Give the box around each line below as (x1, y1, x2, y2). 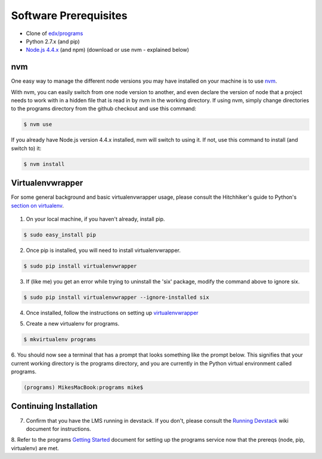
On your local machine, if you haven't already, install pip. (26, 216, 165, 223)
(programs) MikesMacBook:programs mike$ (23, 384, 143, 391)
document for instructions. (26, 425, 92, 432)
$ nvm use (23, 121, 52, 128)
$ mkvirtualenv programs (23, 336, 97, 343)
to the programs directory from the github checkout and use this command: (11, 105, 197, 113)
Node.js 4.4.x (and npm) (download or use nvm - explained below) (26, 46, 190, 54)
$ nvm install (23, 161, 65, 167)
